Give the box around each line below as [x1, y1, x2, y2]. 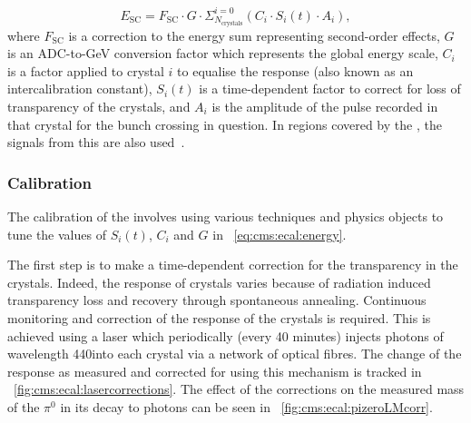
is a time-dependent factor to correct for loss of [199, 79, 461, 98]
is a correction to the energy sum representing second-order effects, [68, 25, 440, 44]
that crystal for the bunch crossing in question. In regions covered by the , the [7, 114, 442, 133]
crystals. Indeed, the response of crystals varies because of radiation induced [7, 272, 431, 291]
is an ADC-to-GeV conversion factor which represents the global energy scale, [7, 44, 438, 63]
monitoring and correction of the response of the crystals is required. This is [7, 308, 431, 327]
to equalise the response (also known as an [177, 61, 414, 80]
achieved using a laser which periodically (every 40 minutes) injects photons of [7, 326, 444, 345]
